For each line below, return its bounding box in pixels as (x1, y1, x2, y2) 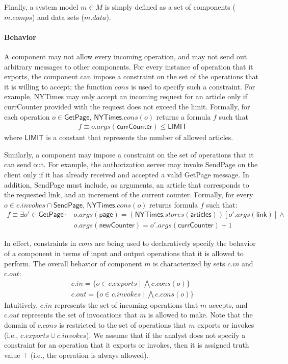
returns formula (149, 199, 198, 210)
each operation (4, 111, 50, 122)
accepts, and (208, 299, 248, 310)
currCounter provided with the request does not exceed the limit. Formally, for (4, 101, 250, 111)
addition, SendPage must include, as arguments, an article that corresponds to (4, 179, 249, 190)
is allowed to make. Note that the (148, 309, 253, 320)
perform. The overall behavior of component (4, 258, 142, 268)
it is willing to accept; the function (4, 81, 113, 92)
